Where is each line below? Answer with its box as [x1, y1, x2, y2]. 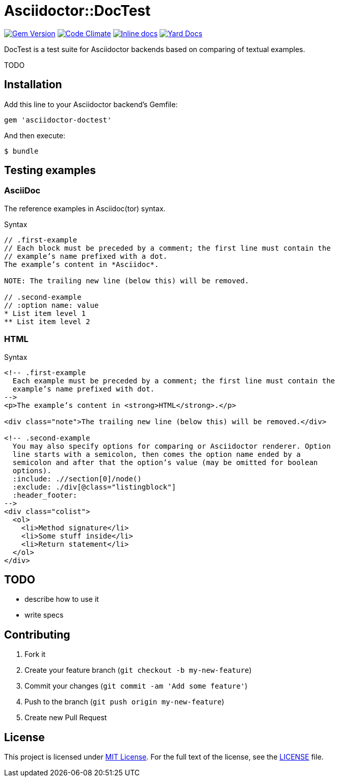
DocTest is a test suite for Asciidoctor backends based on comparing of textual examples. [4, 44, 305, 54]
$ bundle [4, 147, 39, 155]
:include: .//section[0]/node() [12, 474, 142, 483]
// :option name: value [4, 301, 99, 309]
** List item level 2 [4, 317, 90, 326]
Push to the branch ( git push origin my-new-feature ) [24, 697, 224, 706]
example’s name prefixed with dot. [12, 384, 155, 393]
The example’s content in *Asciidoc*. [4, 260, 159, 269]
